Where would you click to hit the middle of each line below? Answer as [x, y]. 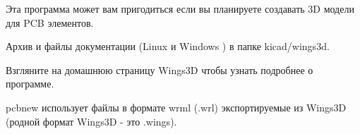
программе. [30, 84]
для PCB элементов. [50, 22]
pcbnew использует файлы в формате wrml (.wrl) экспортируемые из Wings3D [176, 107]
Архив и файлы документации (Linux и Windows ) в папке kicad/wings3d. [168, 46]
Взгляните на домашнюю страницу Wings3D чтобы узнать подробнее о [160, 69]
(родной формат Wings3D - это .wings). [91, 121]
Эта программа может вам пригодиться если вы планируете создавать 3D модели [180, 8]
